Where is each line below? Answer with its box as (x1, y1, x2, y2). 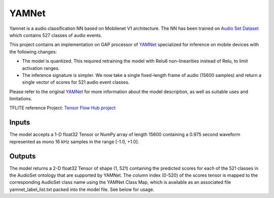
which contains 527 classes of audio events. (9, 32, 102, 38)
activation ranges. (22, 65, 60, 71)
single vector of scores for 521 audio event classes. (22, 79, 130, 86)
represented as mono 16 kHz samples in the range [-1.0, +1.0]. (9, 138, 140, 144)
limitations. (9, 96, 32, 102)
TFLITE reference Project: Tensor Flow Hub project (9, 105, 116, 111)
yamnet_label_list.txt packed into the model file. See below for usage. (9, 186, 155, 192)
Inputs (9, 118, 30, 127)
